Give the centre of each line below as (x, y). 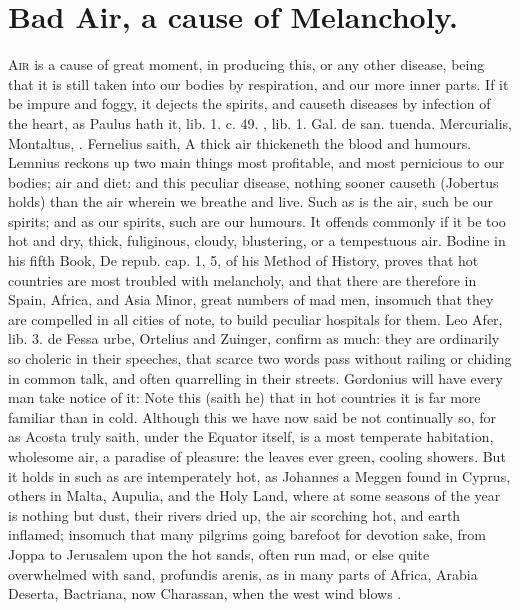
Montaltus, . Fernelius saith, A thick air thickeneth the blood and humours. (240, 142)
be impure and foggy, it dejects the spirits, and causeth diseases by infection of (249, 103)
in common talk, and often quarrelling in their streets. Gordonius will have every (255, 377)
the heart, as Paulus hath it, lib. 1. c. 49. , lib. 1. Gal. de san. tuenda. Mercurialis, (260, 122)
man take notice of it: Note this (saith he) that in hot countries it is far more (244, 397)
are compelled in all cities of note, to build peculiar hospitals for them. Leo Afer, (255, 318)
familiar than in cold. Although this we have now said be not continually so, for (252, 416)
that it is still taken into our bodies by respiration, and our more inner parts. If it (258, 83)
